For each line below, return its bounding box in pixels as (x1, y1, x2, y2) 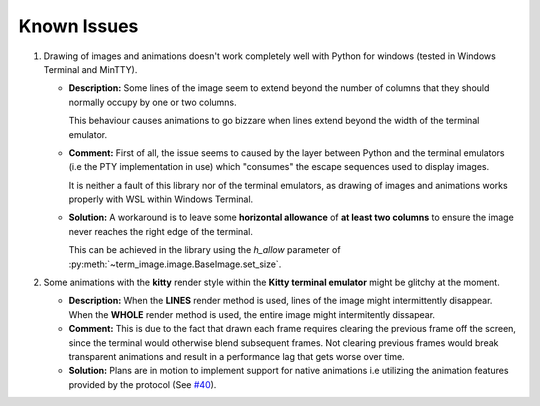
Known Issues (18, 15, 139, 37)
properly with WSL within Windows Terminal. (68, 193, 254, 205)
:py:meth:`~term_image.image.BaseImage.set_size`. (68, 258, 282, 270)
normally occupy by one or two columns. (68, 96, 237, 108)
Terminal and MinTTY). (43, 63, 138, 75)
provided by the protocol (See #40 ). (68, 378, 217, 390)
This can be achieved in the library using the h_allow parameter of (68, 244, 341, 256)
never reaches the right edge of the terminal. (68, 225, 254, 237)
